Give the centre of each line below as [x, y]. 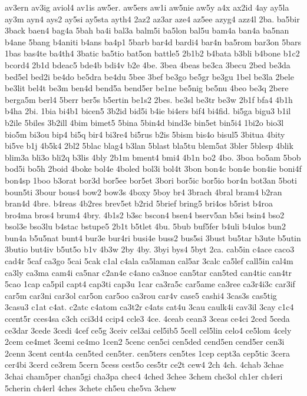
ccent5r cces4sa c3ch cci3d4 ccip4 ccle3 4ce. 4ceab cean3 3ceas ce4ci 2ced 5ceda [147, 319]
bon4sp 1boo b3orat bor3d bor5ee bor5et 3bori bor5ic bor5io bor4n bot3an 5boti [151, 180]
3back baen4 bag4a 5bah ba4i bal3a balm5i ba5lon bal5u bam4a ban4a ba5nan [147, 30]
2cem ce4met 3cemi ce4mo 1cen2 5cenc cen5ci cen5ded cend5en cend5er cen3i [145, 342]
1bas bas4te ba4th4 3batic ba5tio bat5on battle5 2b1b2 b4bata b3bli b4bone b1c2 [152, 53]
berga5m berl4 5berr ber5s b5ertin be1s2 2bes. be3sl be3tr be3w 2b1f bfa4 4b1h [149, 99]
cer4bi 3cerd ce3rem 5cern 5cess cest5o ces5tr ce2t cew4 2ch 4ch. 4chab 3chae [144, 365]
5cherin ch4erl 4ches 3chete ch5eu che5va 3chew [90, 387]
